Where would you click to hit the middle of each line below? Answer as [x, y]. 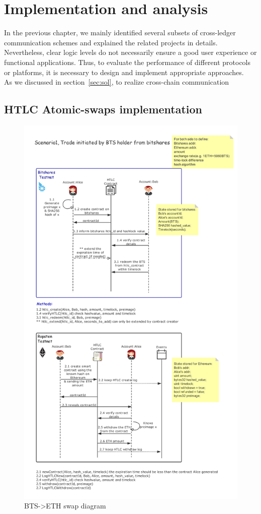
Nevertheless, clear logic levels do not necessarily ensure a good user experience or [130, 52]
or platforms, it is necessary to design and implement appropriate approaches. [124, 72]
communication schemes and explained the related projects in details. [111, 42]
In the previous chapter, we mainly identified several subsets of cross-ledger [120, 33]
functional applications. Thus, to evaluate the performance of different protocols [127, 62]
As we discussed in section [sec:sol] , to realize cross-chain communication [117, 82]
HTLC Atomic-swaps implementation [103, 109]
